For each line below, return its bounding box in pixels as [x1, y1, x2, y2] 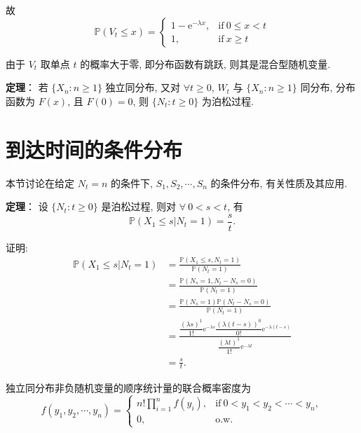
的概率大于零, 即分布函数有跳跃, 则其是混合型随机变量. [80, 56, 331, 71]
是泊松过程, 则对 [101, 199, 177, 214]
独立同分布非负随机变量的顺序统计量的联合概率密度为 [6, 380, 251, 394]
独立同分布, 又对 [105, 80, 181, 95]
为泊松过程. [201, 93, 254, 108]
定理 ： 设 [6, 199, 48, 214]
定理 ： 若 [6, 80, 48, 95]
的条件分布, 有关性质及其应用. [210, 175, 348, 190]
